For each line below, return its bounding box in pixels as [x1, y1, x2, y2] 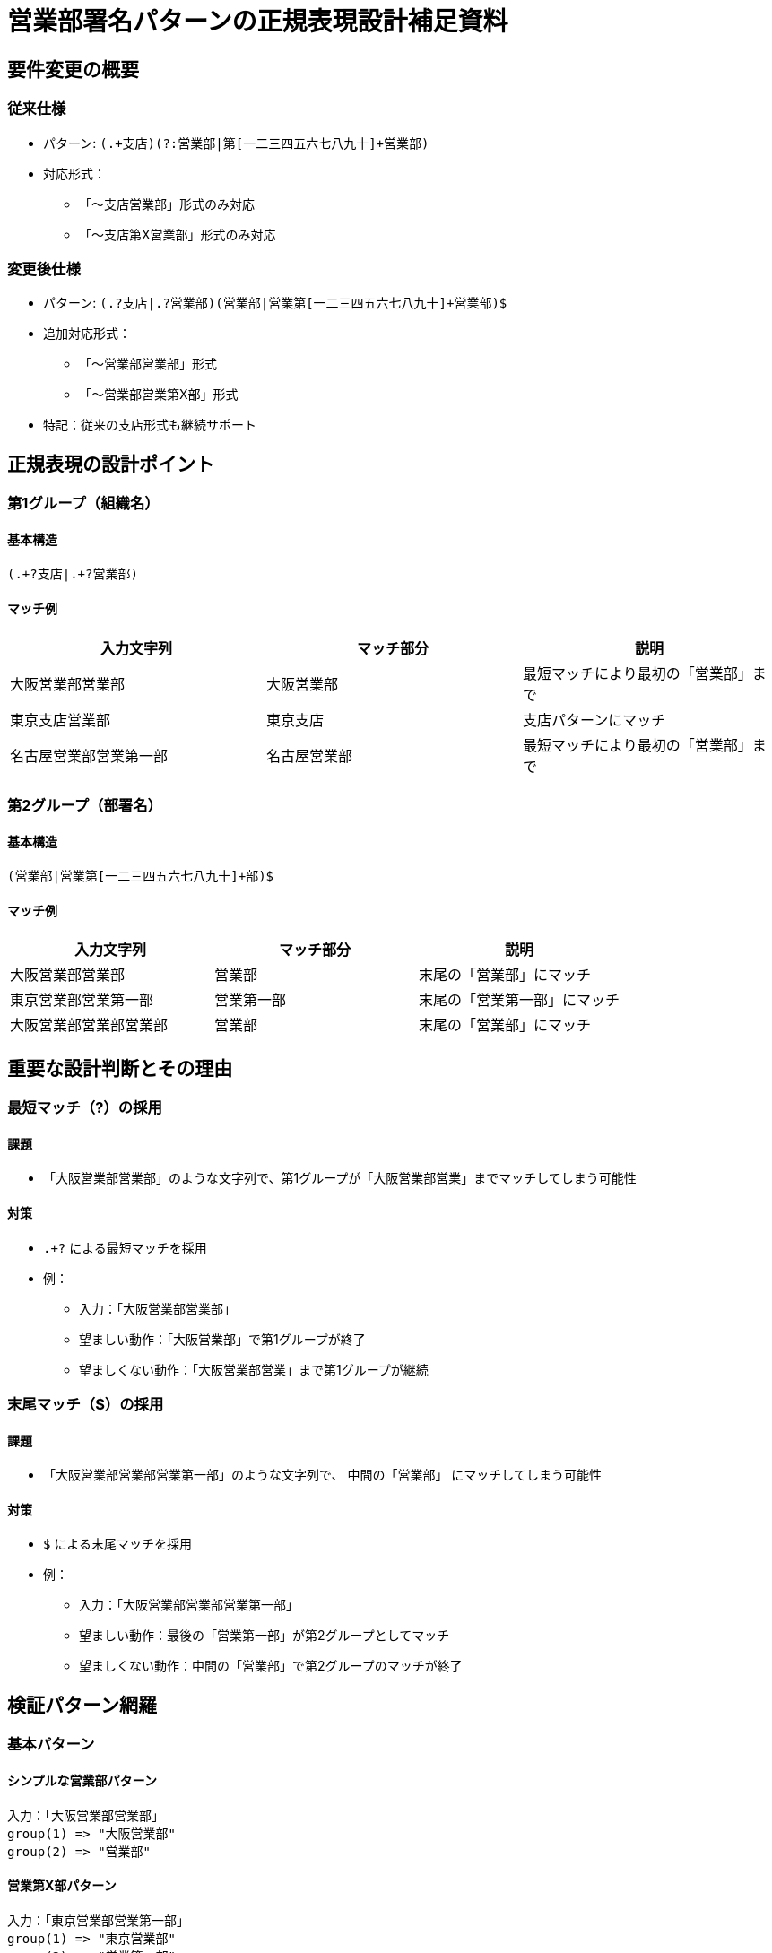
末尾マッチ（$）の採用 [7, 1395, 164, 1414]
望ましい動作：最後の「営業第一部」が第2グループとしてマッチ [79, 1627, 450, 1644]
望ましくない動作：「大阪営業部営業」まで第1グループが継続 [79, 1361, 429, 1377]
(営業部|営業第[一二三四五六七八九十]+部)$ [7, 869, 273, 884]
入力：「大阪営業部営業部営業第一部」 [79, 1597, 299, 1613]
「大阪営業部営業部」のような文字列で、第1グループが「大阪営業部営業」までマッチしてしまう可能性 [43, 1170, 637, 1186]
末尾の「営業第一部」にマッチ [419, 991, 620, 1010]
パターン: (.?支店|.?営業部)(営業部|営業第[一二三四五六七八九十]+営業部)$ [43, 295, 507, 311]
